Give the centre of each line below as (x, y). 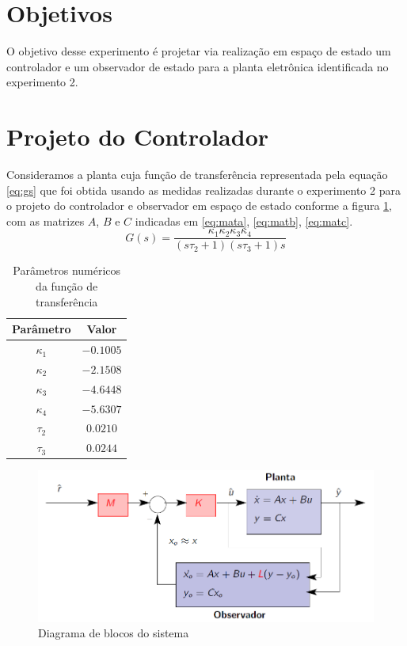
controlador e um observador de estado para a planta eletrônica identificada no (198, 66)
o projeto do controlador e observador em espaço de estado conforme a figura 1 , (199, 205)
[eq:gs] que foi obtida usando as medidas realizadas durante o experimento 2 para (203, 190)
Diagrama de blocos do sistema (114, 633)
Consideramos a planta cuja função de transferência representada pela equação (197, 175)
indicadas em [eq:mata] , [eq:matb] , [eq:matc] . (244, 220)
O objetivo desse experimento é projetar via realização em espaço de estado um (199, 51)
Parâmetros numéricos (67, 270)
